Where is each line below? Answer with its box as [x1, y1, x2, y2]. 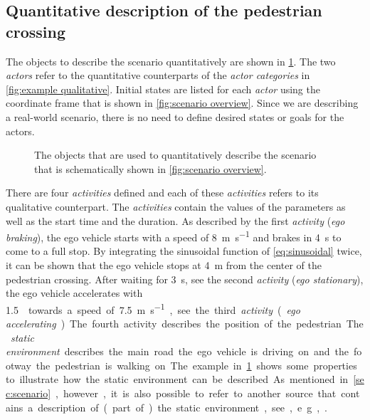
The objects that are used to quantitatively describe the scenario [34, 147, 317, 162]
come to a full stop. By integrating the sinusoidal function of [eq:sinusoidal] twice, [6, 243, 362, 258]
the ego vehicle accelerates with [6, 285, 143, 300]
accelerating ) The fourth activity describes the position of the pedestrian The [6, 316, 364, 330]
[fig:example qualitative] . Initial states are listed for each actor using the [6, 81, 320, 96]
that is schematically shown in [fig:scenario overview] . [34, 161, 267, 176]
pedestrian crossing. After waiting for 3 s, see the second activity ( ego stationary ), [6, 271, 364, 286]
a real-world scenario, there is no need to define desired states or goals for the [6, 109, 344, 124]
